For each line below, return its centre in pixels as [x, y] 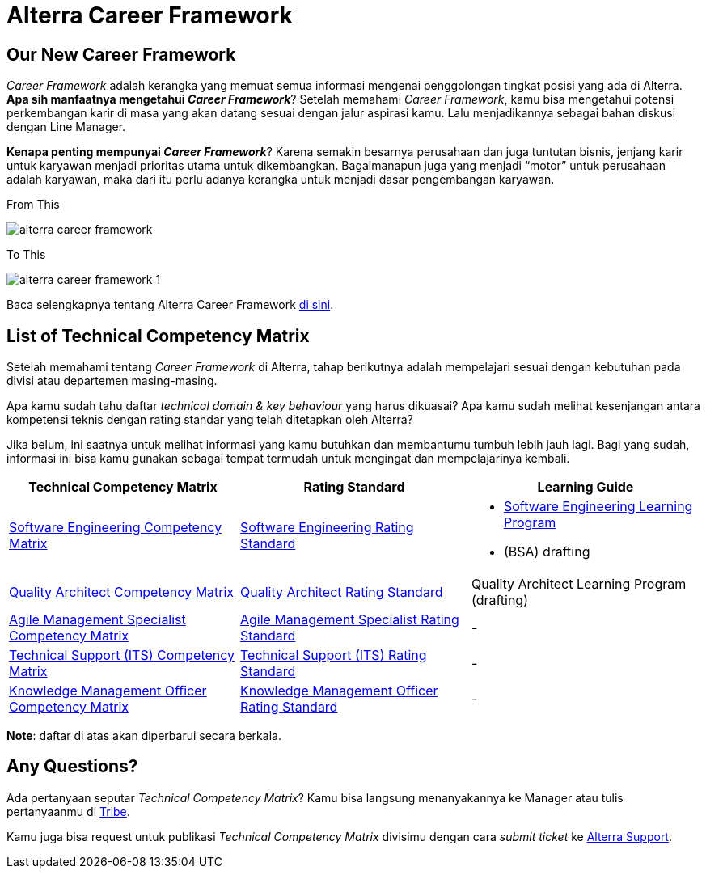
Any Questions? [72, 767]
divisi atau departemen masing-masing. [112, 381]
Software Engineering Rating [327, 528]
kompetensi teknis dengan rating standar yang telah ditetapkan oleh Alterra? [210, 420]
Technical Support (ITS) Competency [122, 655]
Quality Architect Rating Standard [341, 592]
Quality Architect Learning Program [579, 584]
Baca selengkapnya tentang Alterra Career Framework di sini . [170, 305]
